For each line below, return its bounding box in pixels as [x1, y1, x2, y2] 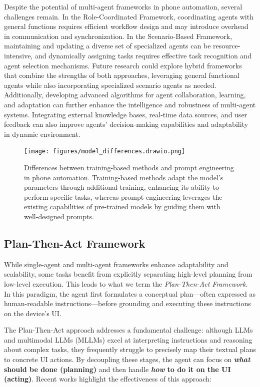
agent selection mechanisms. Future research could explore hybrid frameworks [4, 60, 242, 70]
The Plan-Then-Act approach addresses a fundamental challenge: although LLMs [4, 325, 253, 335]
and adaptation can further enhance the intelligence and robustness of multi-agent [4, 99, 256, 109]
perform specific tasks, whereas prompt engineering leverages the [24, 191, 222, 202]
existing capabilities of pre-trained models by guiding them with [24, 201, 220, 212]
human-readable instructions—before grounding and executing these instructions [4, 298, 251, 309]
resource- [213, 40, 240, 51]
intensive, [4, 50, 33, 60]
